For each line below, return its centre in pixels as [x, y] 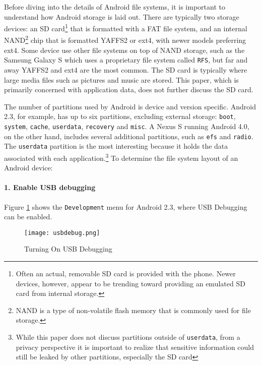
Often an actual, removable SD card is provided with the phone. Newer [126, 273]
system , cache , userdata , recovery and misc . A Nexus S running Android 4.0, [127, 126]
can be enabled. [28, 217]
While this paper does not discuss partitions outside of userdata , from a [128, 337]
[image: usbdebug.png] [62, 233]
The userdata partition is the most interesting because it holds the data [116, 146]
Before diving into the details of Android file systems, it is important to [115, 7]
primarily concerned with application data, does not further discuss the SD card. [129, 89]
